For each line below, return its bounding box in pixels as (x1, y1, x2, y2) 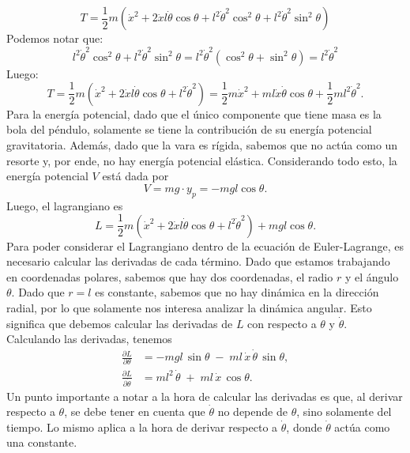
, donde (286, 418, 322, 435)
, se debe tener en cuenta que (64, 403, 205, 420)
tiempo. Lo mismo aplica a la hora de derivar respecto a (6, 418, 278, 435)
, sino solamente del (296, 403, 392, 420)
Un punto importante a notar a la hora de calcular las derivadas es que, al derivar (6, 387, 403, 404)
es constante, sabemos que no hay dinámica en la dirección (95, 284, 379, 300)
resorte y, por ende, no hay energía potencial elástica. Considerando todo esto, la (6, 152, 397, 168)
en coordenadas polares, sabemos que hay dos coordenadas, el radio (6, 268, 333, 285)
